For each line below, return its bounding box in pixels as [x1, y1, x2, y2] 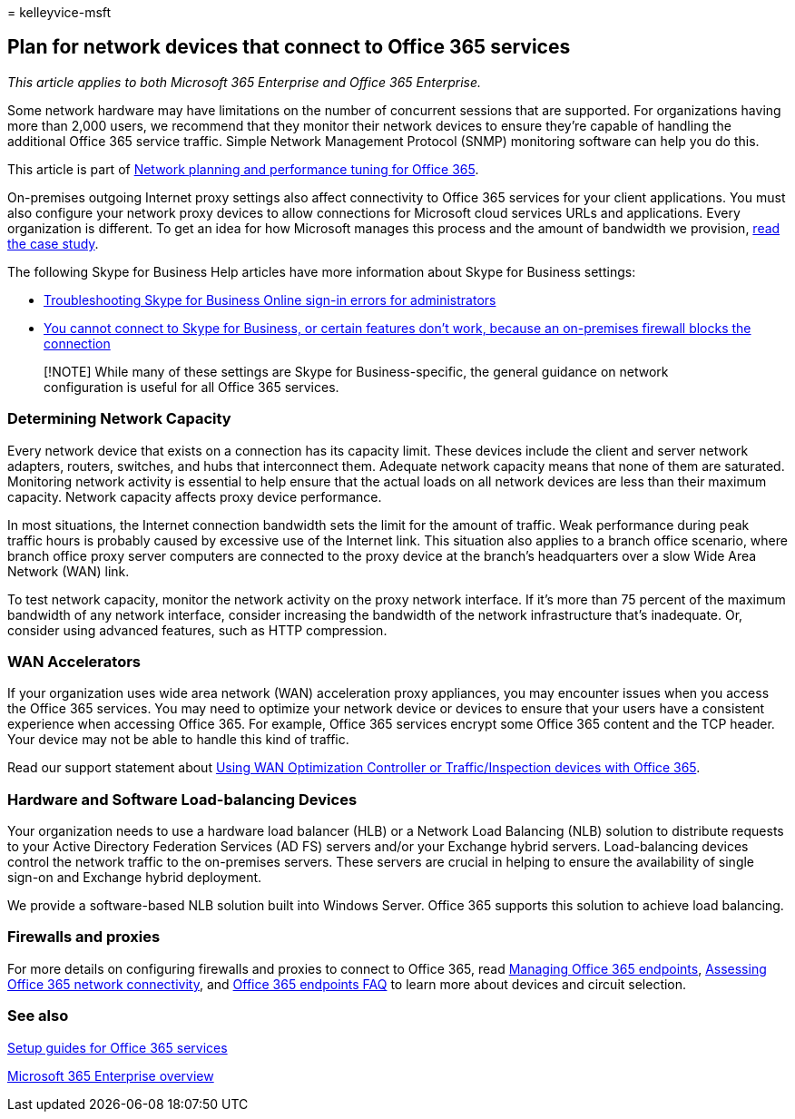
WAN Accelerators [7, 652, 141, 671]
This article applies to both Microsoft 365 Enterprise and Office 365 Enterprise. [7, 74, 482, 90]
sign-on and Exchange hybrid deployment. [7, 869, 262, 886]
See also [7, 1006, 69, 1026]
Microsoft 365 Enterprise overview [7, 1067, 214, 1084]
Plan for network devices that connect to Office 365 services [7, 35, 571, 59]
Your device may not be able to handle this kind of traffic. [7, 731, 349, 748]
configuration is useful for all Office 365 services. [44, 378, 339, 395]
